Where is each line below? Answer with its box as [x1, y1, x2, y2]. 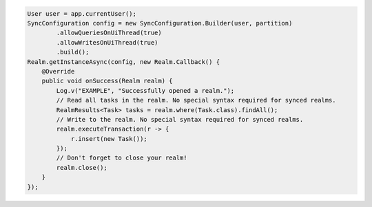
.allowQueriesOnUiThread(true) [56, 29, 162, 37]
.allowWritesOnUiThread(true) [56, 39, 158, 46]
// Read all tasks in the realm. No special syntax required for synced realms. [56, 96, 337, 105]
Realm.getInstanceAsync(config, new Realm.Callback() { [27, 58, 220, 65]
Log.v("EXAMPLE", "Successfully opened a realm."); [56, 87, 235, 94]
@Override [41, 67, 75, 75]
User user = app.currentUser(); [27, 10, 137, 17]
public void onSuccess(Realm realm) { [41, 77, 173, 85]
